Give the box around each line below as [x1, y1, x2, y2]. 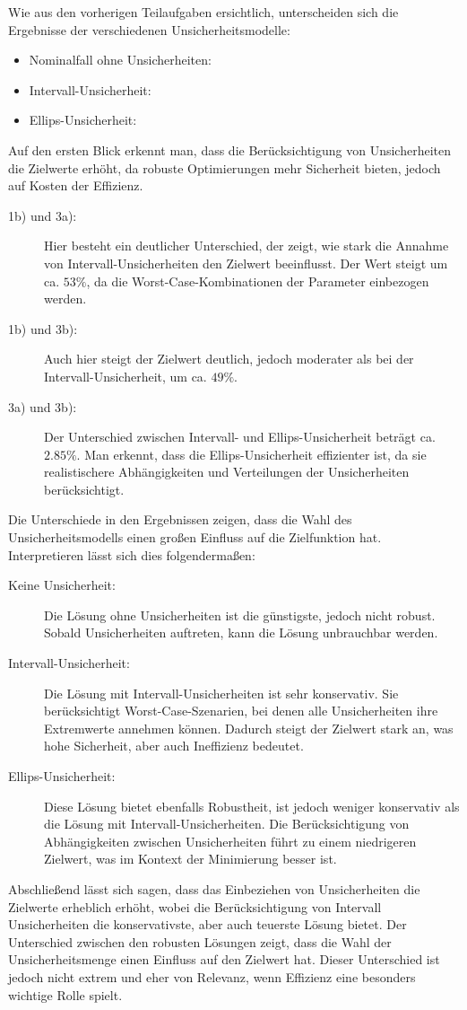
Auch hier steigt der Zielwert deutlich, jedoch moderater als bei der [44, 349, 414, 368]
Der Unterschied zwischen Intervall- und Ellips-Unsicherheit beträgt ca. [44, 427, 436, 446]
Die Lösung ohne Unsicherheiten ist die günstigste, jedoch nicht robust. [44, 605, 436, 624]
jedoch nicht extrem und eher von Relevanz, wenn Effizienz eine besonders [8, 967, 416, 986]
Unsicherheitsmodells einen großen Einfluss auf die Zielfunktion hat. [8, 528, 382, 547]
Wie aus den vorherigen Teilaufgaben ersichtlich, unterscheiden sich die [8, 3, 399, 21]
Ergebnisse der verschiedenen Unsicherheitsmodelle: [8, 20, 290, 39]
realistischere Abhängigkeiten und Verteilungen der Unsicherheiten [44, 462, 410, 481]
